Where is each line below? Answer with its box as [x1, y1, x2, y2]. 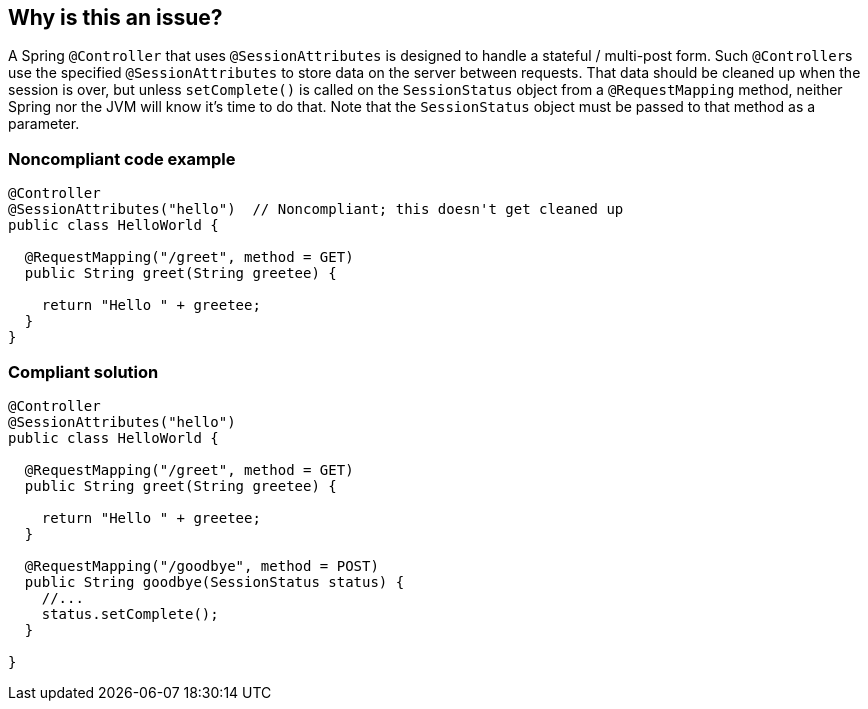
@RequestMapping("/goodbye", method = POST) [24, 557, 379, 574]
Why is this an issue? [8, 5, 223, 30]
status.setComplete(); [41, 605, 219, 622]
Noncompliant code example [8, 148, 236, 169]
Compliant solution [8, 361, 159, 382]
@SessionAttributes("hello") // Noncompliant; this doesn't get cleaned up [8, 201, 624, 218]
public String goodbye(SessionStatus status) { [24, 573, 405, 590]
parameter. [8, 115, 80, 133]
